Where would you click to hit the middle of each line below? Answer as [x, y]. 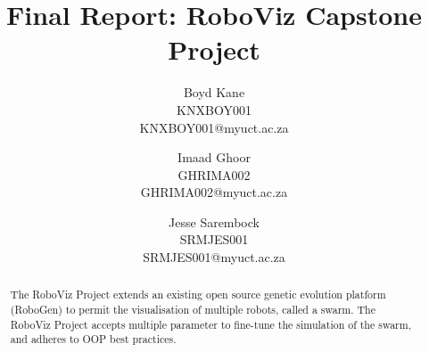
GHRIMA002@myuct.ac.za [214, 192]
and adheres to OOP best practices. [93, 339]
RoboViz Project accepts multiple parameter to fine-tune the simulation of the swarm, [210, 324]
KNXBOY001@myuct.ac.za [214, 127]
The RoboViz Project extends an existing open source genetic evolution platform [198, 295]
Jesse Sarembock [214, 221]
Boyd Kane [214, 92]
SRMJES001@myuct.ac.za [214, 257]
